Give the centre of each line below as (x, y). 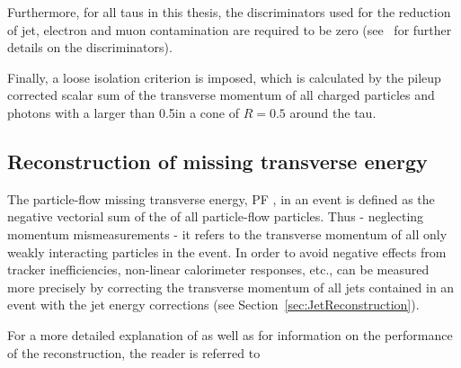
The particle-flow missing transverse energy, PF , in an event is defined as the (221, 198)
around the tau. (333, 112)
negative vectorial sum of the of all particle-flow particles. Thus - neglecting (216, 216)
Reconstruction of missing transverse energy (217, 161)
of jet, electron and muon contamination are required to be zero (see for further (230, 29)
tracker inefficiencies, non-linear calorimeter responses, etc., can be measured (218, 269)
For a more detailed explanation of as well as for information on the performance (230, 334)
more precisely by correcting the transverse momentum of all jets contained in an (231, 287)
